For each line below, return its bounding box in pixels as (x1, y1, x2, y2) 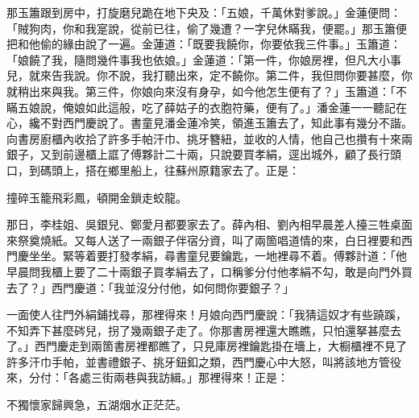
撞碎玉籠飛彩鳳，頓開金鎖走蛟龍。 (6, 188, 187, 205)
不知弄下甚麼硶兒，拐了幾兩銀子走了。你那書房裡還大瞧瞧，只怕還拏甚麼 (6, 321, 390, 338)
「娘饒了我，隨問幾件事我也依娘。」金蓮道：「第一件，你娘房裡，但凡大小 (6, 51, 390, 68)
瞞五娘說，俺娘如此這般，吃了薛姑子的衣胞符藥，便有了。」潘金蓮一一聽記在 (6, 98, 407, 115)
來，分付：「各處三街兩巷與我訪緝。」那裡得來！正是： (6, 369, 288, 386)
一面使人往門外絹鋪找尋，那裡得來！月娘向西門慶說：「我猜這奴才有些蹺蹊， (6, 306, 407, 323)
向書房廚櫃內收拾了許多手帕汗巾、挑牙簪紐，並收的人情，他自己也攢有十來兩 (6, 130, 413, 147)
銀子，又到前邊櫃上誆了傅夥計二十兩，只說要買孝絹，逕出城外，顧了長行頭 (6, 146, 401, 163)
